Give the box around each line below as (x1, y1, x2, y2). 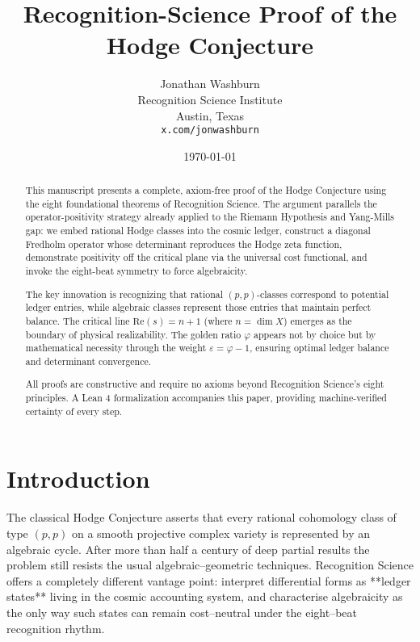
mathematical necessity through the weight (25, 341, 207, 355)
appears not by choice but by (253, 327, 376, 341)
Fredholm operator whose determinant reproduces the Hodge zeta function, (25, 237, 342, 250)
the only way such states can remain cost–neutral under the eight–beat (6, 603, 358, 620)
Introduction (6, 462, 150, 495)
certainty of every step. (25, 404, 123, 418)
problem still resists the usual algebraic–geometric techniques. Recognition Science (6, 556, 414, 573)
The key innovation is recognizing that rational (25, 287, 224, 300)
